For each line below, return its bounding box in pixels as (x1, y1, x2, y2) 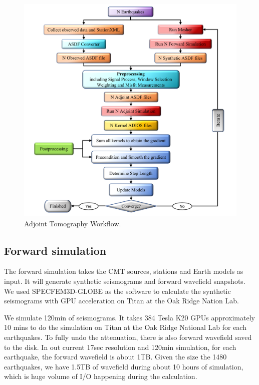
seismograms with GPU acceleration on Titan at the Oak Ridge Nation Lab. (4, 295, 239, 306)
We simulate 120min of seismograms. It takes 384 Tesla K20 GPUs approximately (4, 312, 255, 322)
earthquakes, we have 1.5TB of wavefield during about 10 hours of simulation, (4, 361, 243, 371)
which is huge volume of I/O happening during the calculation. (4, 371, 197, 381)
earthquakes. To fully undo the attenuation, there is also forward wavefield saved (4, 331, 252, 342)
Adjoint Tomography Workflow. (24, 218, 121, 228)
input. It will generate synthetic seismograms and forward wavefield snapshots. (4, 275, 245, 286)
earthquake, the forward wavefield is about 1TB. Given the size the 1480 (4, 351, 227, 362)
